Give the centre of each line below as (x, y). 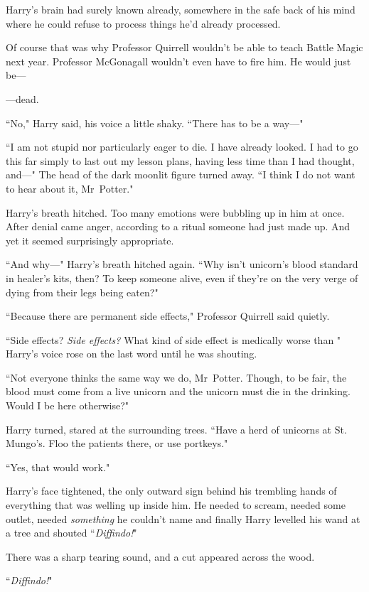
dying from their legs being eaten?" (82, 292)
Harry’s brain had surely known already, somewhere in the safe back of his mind (181, 9)
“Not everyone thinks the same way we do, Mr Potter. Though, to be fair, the (176, 377)
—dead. (22, 98)
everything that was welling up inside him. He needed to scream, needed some (176, 505)
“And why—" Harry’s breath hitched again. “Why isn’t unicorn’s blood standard (182, 264)
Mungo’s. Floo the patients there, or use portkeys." (117, 443)
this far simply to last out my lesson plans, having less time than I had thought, (180, 160)
